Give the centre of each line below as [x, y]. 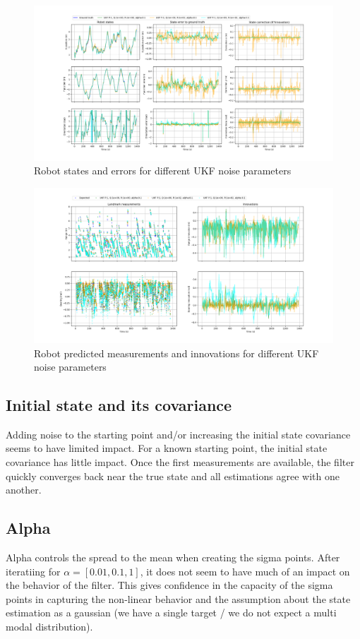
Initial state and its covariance [119, 405]
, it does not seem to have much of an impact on [245, 571]
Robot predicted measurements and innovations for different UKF [176, 353]
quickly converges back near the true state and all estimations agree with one [173, 476]
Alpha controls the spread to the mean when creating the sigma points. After [173, 557]
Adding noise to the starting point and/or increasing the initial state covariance [178, 434]
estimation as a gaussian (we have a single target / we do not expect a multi [171, 613]
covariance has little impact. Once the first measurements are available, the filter [180, 462]
